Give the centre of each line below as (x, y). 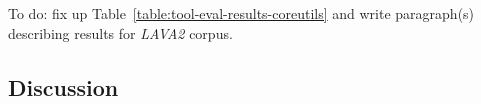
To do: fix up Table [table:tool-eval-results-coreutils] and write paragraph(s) (241, 13)
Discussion (63, 86)
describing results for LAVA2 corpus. (120, 32)
